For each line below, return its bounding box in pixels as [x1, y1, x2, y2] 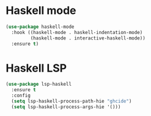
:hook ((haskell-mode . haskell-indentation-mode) [11, 29, 143, 35]
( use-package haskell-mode [6, 24, 75, 30]
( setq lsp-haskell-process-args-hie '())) [11, 104, 121, 110]
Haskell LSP [6, 61, 67, 75]
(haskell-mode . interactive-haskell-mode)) [30, 35, 146, 41]
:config [11, 92, 31, 99]
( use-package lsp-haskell [6, 81, 72, 87]
